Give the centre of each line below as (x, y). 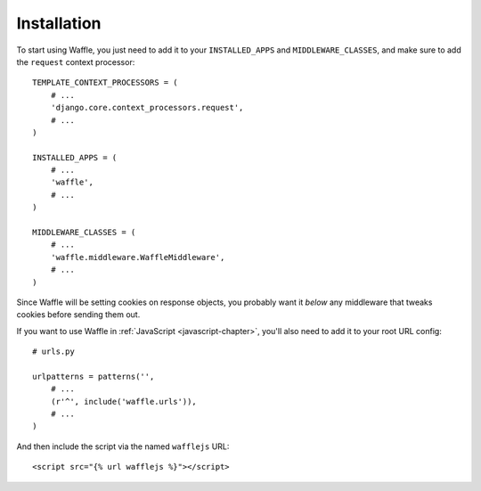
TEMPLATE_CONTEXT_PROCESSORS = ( (105, 83)
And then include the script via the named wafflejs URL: (123, 446)
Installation (59, 23)
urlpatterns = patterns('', (94, 376)
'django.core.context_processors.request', (147, 108)
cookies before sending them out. (78, 315)
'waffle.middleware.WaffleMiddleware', (138, 257)
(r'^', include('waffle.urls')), (124, 401)
